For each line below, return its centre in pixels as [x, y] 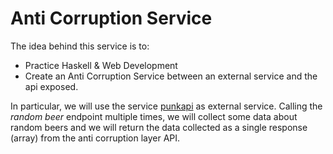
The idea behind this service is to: [80, 46]
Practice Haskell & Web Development [101, 65]
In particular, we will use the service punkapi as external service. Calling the [166, 106]
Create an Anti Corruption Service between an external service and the [171, 76]
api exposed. [51, 86]
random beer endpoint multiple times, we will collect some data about [154, 116]
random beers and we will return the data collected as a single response [159, 127]
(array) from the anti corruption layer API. [95, 138]
